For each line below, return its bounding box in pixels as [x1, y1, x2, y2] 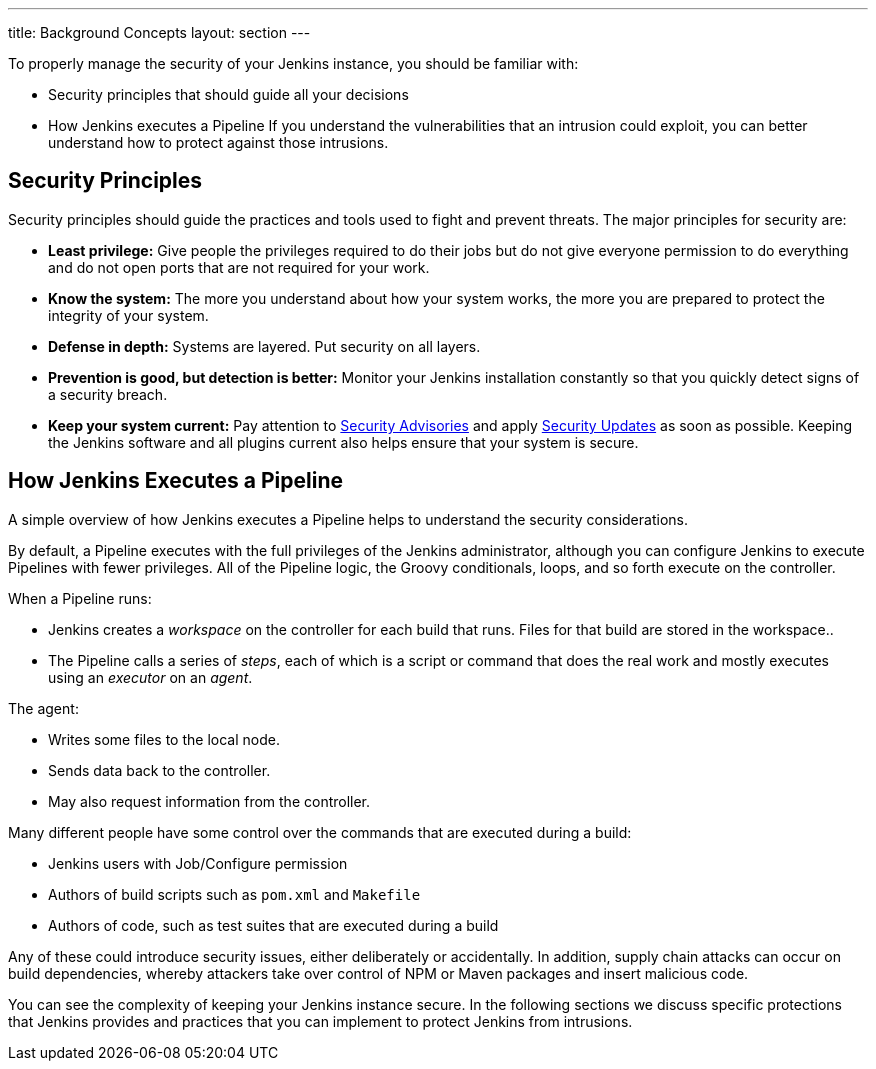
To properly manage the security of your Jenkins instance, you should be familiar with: [8, 55, 579, 72]
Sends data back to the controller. [48, 761, 271, 779]
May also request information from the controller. [48, 792, 371, 810]
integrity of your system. [48, 306, 209, 324]
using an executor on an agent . [48, 668, 253, 686]
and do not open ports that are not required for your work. [48, 258, 430, 276]
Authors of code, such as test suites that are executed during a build [48, 916, 499, 934]
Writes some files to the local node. [48, 730, 280, 748]
